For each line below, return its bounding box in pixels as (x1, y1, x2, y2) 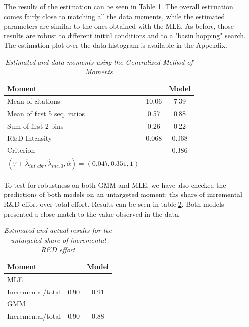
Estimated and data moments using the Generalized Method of (5, 56, 193, 66)
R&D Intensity (7, 132, 52, 143)
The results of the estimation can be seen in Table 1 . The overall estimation (4, 1, 233, 11)
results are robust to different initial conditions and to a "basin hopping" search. (4, 30, 246, 40)
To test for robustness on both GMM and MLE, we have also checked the (4, 179, 226, 190)
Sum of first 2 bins (7, 120, 64, 131)
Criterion (7, 145, 35, 155)
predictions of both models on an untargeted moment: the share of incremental (4, 189, 242, 199)
